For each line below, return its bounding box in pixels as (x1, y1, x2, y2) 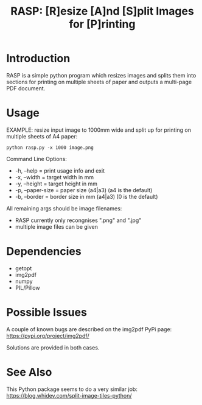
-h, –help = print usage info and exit (15, 167, 105, 174)
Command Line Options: (6, 155, 67, 162)
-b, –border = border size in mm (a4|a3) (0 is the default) (15, 193, 158, 200)
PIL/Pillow (15, 284, 41, 291)
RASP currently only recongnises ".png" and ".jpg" (15, 217, 142, 224)
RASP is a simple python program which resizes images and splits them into (6, 71, 197, 79)
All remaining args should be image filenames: (6, 204, 122, 212)
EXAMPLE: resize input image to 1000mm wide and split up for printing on (6, 126, 192, 134)
